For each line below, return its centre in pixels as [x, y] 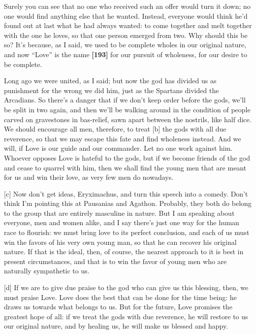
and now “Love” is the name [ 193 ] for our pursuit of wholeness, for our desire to [126, 54]
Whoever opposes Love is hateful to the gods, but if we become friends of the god [127, 157]
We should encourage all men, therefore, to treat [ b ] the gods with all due [115, 129]
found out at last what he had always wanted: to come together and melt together [128, 25]
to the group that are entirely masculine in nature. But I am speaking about [119, 213]
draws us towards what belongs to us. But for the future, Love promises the [118, 307]
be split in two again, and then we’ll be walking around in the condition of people [127, 109]
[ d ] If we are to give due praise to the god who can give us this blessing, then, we [126, 287]
